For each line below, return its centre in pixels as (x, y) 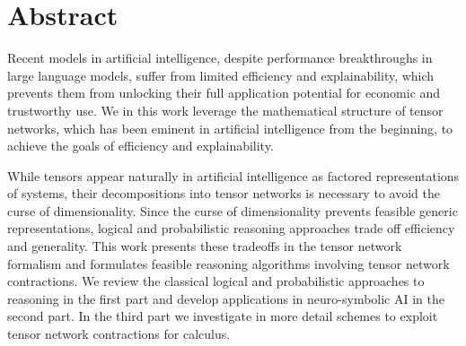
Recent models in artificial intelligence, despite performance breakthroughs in (220, 58)
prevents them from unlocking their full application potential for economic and (224, 93)
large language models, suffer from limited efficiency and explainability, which (221, 75)
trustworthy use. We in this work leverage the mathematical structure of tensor (225, 110)
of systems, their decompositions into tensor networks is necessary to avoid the (224, 193)
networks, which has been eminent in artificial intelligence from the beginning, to (230, 128)
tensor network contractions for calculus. (119, 334)
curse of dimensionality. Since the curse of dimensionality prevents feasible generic (233, 210)
